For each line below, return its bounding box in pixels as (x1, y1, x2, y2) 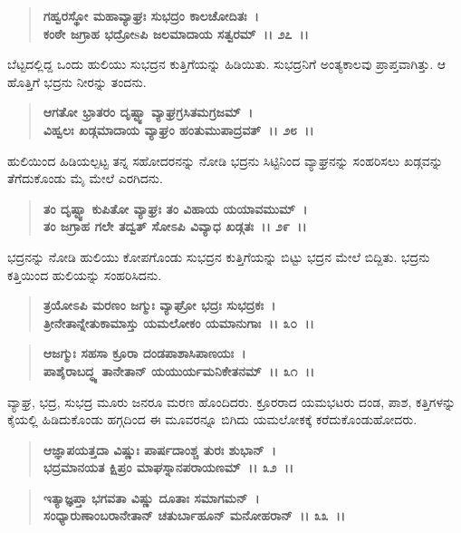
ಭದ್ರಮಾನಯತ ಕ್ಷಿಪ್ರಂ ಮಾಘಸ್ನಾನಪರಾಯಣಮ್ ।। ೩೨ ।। (43, 458, 294, 477)
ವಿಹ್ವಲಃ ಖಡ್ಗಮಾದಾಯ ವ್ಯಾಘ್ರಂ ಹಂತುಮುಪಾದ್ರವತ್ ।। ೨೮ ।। (43, 120, 314, 139)
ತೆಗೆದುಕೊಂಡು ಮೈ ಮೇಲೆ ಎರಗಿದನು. (7, 169, 163, 188)
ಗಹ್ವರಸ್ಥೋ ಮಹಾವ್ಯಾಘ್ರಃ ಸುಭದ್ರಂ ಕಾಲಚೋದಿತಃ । (43, 6, 259, 24)
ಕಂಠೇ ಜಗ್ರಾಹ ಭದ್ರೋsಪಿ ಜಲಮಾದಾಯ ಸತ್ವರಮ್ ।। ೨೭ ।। (43, 24, 309, 43)
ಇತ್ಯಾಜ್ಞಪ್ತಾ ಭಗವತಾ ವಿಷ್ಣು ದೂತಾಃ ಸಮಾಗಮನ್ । (43, 488, 260, 507)
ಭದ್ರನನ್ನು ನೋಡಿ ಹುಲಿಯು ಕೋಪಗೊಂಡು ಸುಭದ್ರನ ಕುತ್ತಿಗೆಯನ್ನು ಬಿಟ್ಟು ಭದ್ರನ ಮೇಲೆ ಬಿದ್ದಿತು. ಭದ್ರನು (7, 247, 430, 266)
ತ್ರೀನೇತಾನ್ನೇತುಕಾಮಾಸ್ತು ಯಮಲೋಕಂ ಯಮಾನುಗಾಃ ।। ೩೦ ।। (43, 313, 314, 332)
